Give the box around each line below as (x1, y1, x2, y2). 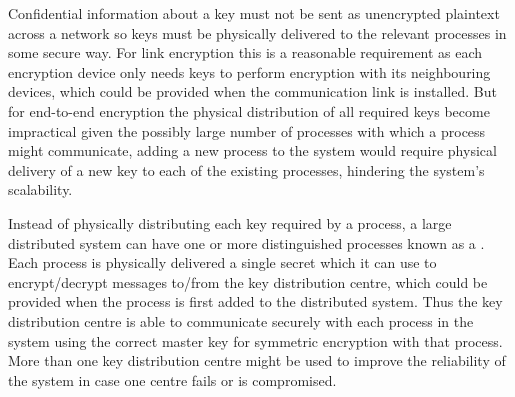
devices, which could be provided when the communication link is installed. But (8, 81, 497, 102)
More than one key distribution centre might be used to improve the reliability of (8, 350, 506, 371)
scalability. (8, 179, 73, 200)
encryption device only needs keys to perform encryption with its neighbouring (8, 61, 491, 82)
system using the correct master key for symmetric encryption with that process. (8, 330, 503, 351)
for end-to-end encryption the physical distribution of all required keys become (8, 100, 490, 121)
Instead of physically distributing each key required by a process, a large (8, 212, 452, 233)
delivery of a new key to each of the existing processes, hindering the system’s (8, 159, 485, 180)
